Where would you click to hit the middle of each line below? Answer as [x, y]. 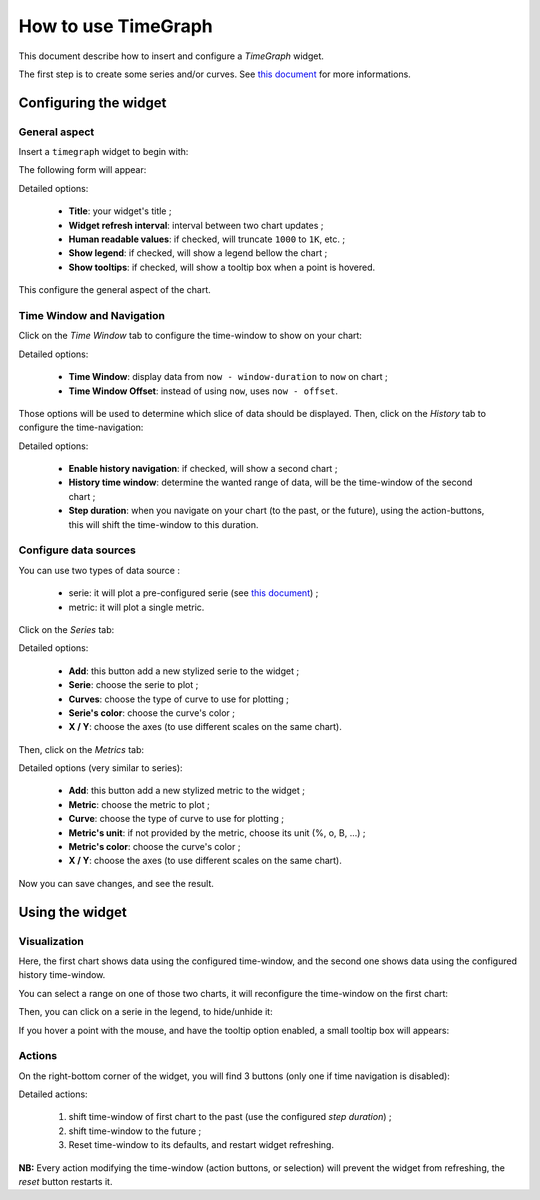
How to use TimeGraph [116, 26]
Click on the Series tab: [66, 629]
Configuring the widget [92, 102]
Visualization [51, 941]
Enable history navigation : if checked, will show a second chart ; [203, 469]
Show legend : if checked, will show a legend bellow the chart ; [198, 253]
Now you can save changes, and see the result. [116, 883]
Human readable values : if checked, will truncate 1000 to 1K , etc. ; [206, 239]
